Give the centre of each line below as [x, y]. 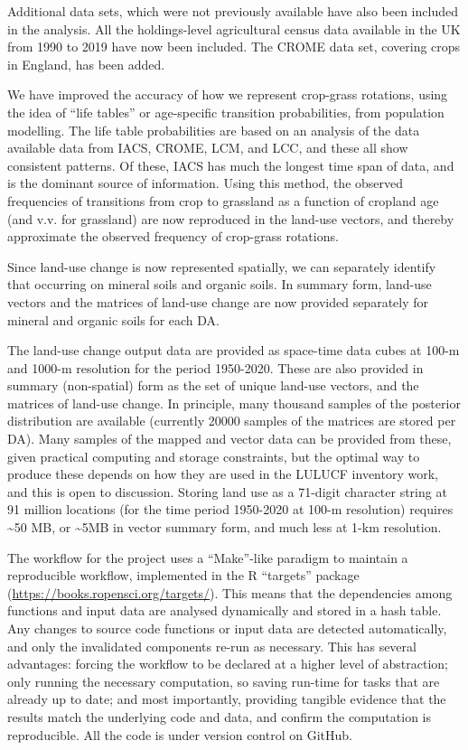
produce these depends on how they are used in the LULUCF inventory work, [223, 474]
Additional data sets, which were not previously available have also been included [233, 11]
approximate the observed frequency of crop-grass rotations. [173, 236]
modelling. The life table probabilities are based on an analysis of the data [214, 130]
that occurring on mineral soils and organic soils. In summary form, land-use [220, 284]
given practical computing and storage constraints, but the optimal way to [214, 456]
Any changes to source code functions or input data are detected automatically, [227, 628]
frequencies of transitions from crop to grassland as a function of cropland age [223, 200]
